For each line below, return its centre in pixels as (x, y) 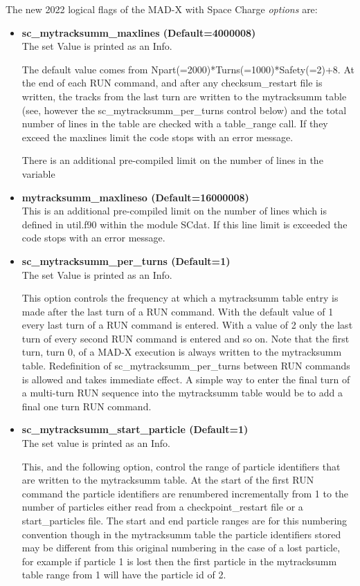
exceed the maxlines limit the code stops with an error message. (157, 137)
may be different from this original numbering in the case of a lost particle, (181, 548)
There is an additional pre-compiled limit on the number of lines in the (172, 160)
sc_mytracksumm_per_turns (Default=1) (126, 260)
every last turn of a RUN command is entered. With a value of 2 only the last (187, 325)
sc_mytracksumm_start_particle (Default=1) (135, 429)
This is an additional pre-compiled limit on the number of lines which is (174, 211)
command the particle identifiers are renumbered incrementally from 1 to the (185, 493)
